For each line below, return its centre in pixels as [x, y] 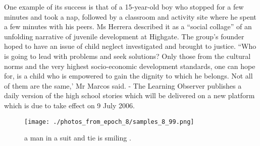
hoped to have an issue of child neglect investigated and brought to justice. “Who [130, 46]
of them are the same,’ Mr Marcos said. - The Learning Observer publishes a [123, 85]
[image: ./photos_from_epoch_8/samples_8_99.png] [109, 122]
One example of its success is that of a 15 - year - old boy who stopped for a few [124, 7]
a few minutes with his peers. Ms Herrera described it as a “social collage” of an [128, 26]
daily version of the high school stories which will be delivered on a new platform [129, 95]
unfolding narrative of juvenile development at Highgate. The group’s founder [124, 36]
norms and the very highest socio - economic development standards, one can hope [130, 66]
